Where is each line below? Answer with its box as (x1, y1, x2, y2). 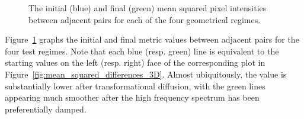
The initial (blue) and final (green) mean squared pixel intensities (28, 2, 267, 14)
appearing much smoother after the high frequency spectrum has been (5, 91, 260, 104)
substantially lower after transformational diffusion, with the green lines (5, 79, 265, 92)
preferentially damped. (5, 102, 87, 115)
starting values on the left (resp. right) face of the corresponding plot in (5, 56, 265, 69)
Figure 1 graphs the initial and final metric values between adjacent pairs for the (5, 33, 299, 46)
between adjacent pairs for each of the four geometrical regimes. (28, 13, 261, 25)
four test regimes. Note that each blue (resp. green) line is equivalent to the (5, 44, 279, 57)
